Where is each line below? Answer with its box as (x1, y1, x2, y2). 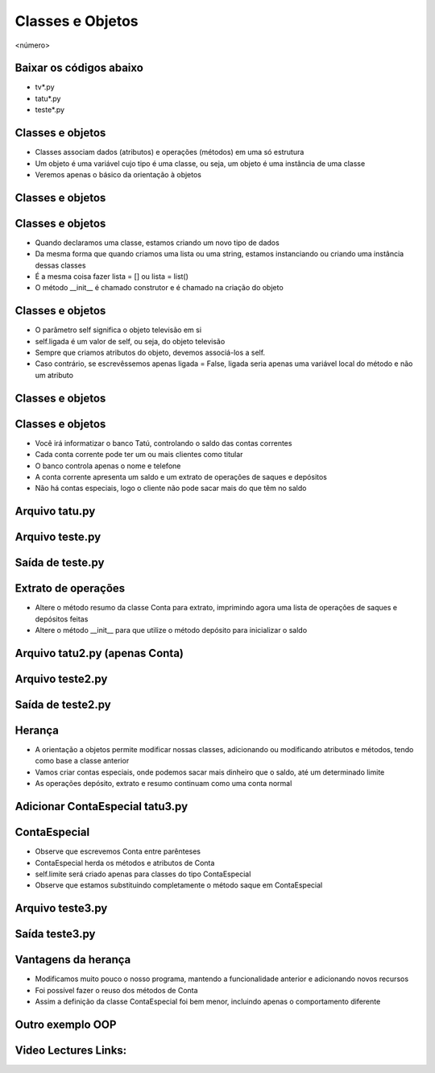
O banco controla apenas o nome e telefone (35, 460, 181, 471)
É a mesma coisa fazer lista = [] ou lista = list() (35, 272, 189, 281)
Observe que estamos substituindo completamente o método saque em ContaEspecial (35, 880, 323, 890)
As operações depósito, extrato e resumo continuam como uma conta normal (35, 779, 292, 788)
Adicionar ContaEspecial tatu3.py (14, 800, 188, 813)
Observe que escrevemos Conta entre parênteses (35, 846, 201, 856)
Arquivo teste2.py (14, 672, 108, 685)
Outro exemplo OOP (14, 1017, 117, 1031)
